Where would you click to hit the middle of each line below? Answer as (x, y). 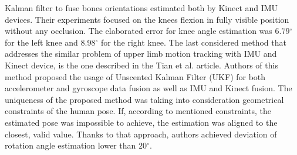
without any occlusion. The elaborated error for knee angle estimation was (139, 31)
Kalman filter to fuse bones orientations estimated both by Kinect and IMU (141, 8)
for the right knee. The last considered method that (193, 42)
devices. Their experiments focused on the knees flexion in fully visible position (147, 19)
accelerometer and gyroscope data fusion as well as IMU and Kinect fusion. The (148, 88)
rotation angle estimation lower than (70, 145)
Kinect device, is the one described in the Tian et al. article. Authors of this (141, 65)
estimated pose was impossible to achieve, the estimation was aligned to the (141, 122)
